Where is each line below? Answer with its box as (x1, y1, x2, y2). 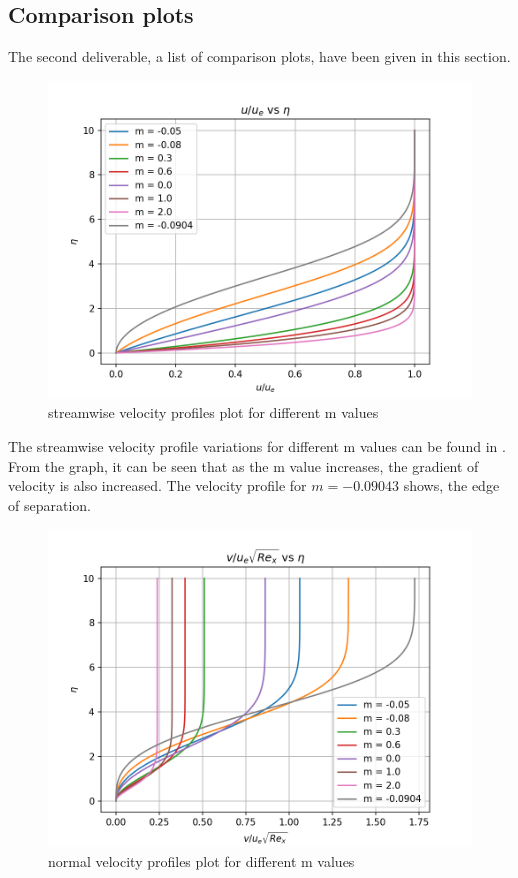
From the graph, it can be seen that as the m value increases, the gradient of (8, 455, 479, 476)
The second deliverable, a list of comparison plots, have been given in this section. (8, 46, 511, 67)
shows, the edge (403, 475, 500, 496)
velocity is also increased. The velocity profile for (8, 475, 307, 496)
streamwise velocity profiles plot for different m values (48, 402, 379, 423)
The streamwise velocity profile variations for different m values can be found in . (8, 435, 506, 456)
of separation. (8, 494, 91, 515)
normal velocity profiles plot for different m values (48, 850, 355, 871)
